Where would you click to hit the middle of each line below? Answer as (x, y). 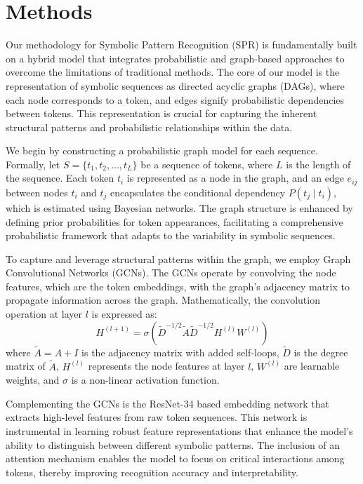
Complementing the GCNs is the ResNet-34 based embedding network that (168, 403)
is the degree (321, 352)
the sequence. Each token (60, 178)
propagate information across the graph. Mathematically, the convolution (163, 300)
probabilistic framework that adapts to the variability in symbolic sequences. (171, 235)
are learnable (312, 366)
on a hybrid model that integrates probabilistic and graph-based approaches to (175, 58)
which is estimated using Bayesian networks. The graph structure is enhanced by (179, 207)
